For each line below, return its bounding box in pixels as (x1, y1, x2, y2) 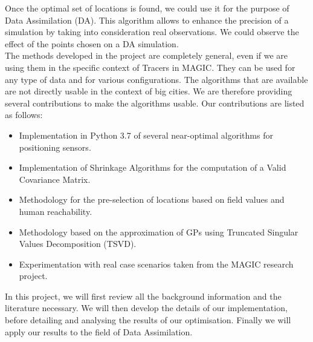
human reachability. (19, 205, 92, 217)
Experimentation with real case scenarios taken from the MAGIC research (19, 257, 294, 270)
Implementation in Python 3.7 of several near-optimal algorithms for (19, 128, 273, 141)
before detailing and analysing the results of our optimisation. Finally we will (5, 314, 291, 326)
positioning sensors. (19, 140, 91, 153)
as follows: (5, 108, 43, 121)
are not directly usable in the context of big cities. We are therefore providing (5, 85, 292, 97)
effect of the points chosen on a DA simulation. (5, 37, 179, 50)
